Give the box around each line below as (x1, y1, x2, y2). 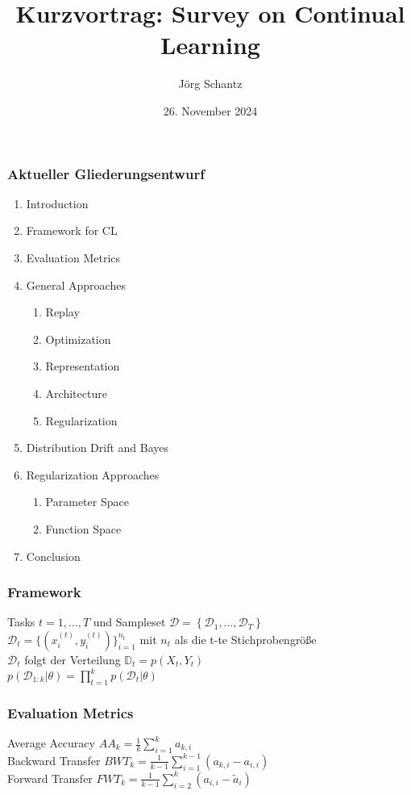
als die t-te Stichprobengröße (174, 630, 317, 647)
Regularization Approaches (26, 466, 160, 483)
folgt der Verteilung (24, 651, 121, 667)
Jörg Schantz (178, 75, 243, 92)
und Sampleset (93, 613, 166, 630)
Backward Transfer (7, 751, 101, 768)
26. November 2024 (163, 102, 258, 119)
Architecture (45, 384, 107, 401)
